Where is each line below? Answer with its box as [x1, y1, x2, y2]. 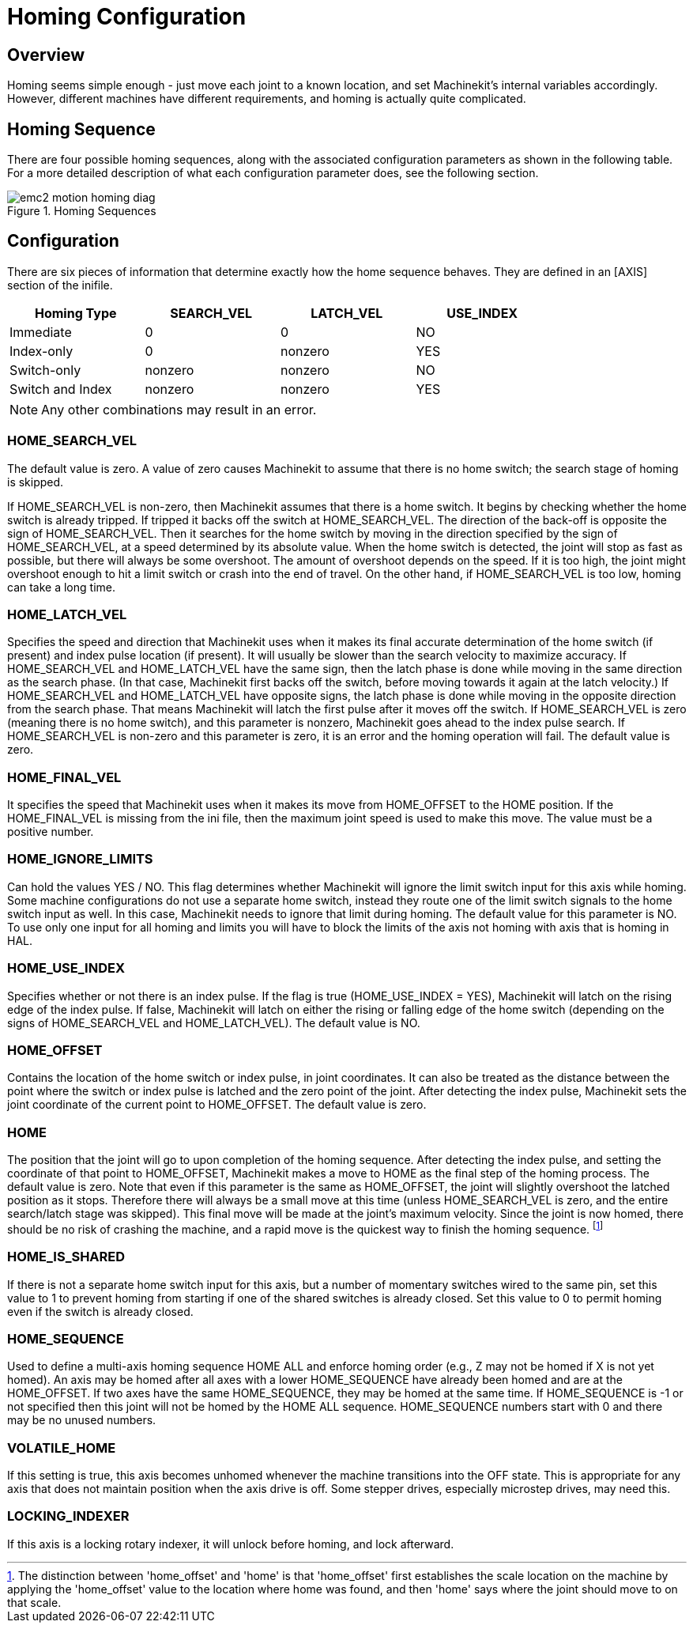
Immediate [9, 323, 72, 340]
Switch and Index [9, 380, 112, 397]
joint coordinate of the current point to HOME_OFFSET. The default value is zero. [7, 1098, 427, 1112]
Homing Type [35, 304, 117, 321]
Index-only [9, 342, 73, 359]
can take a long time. [7, 580, 115, 594]
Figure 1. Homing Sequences [7, 204, 156, 218]
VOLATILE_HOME [7, 1439, 116, 1456]
